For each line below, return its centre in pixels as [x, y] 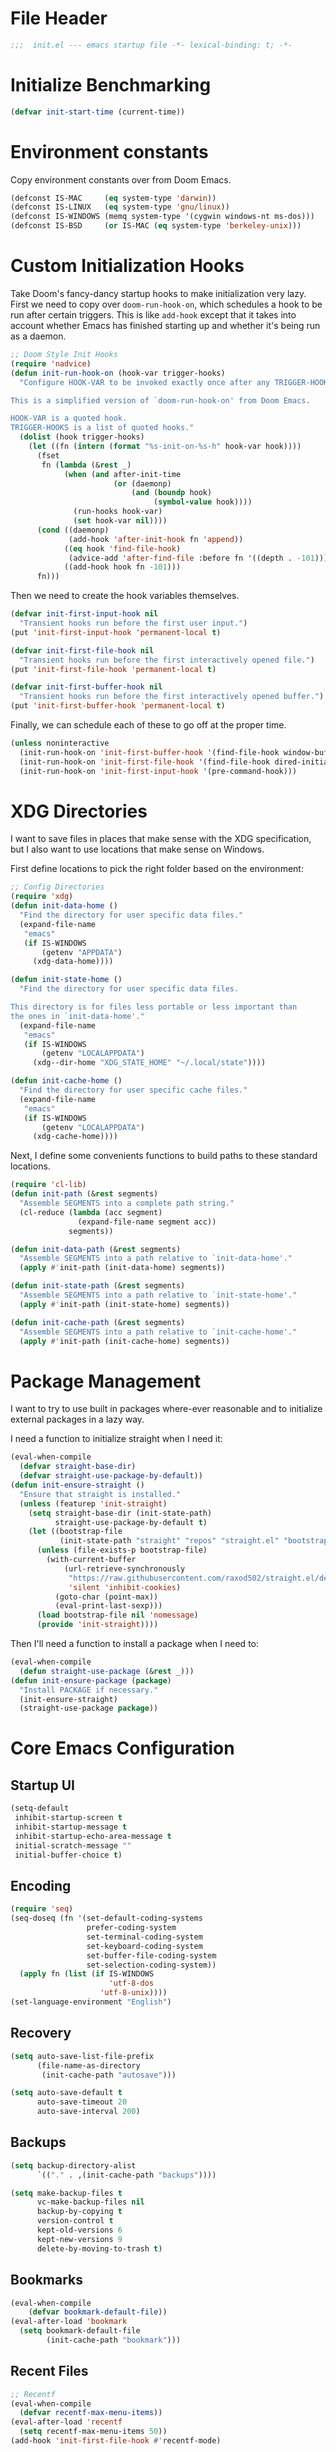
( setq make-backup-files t [66, 2193]
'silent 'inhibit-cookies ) [125, 1587]
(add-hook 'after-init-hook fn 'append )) [156, 539]
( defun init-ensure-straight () [77, 1485]
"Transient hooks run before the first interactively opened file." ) [167, 660]
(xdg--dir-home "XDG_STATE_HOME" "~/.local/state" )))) [149, 1063]
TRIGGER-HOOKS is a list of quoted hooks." [102, 428]
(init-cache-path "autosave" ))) [109, 2075]
